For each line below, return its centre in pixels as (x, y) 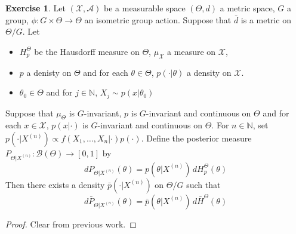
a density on (209, 72)
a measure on (192, 51)
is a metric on (266, 19)
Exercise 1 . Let (36, 8)
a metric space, (247, 8)
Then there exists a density (55, 184)
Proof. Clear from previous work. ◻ (71, 224)
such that (203, 184)
